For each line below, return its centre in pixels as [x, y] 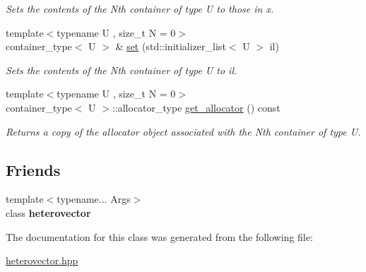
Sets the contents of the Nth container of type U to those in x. [140, 8]
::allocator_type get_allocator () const [196, 107]
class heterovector [48, 212]
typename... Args [94, 199]
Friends [33, 169]
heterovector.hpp [42, 260]
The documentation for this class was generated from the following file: [159, 236]
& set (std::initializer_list [171, 46]
